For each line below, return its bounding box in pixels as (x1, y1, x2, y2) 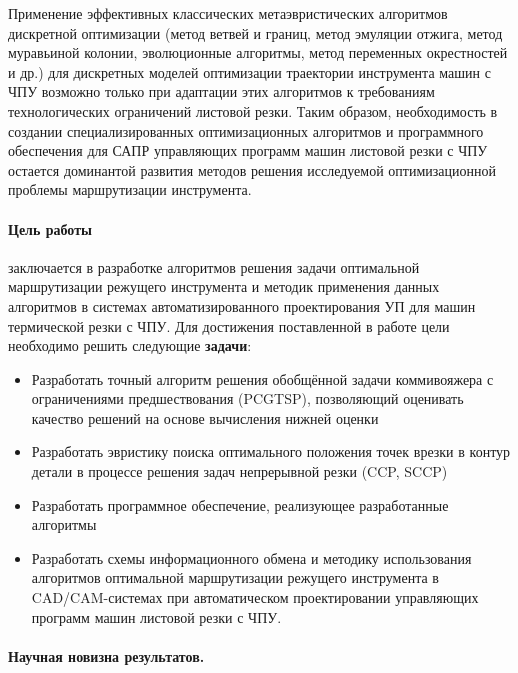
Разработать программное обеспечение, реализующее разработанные (31, 494, 449, 515)
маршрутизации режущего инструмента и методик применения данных (8, 276, 440, 297)
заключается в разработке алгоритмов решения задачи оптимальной (8, 256, 420, 277)
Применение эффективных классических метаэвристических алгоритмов (8, 3, 448, 23)
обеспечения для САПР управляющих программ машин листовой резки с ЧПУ (8, 140, 488, 161)
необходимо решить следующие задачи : (8, 335, 252, 356)
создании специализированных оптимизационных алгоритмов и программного (8, 120, 484, 141)
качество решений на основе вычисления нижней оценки (31, 407, 379, 428)
